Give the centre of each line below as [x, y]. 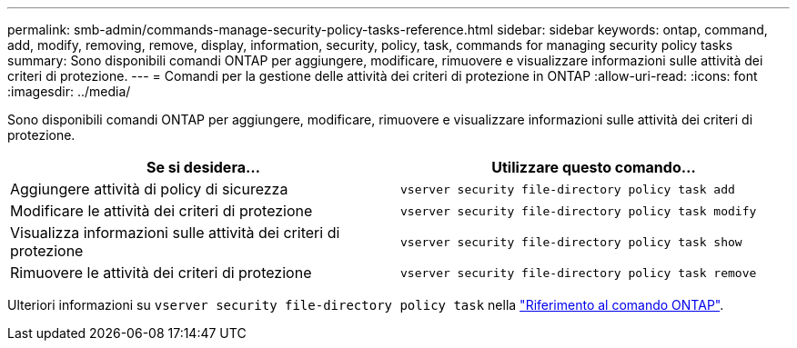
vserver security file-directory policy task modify [579, 211]
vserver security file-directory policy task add [568, 189]
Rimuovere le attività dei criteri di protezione [161, 273]
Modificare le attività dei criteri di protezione [161, 211]
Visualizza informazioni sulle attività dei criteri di [175, 233]
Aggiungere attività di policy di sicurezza [149, 189]
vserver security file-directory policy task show [571, 242]
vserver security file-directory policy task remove [579, 273]
